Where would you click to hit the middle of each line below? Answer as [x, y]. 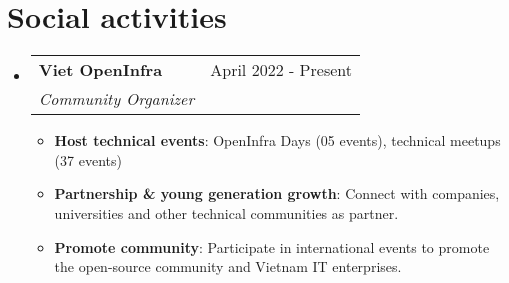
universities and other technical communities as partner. [226, 212]
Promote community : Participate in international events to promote [272, 246]
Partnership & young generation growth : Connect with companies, [277, 193]
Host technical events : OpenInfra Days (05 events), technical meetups [277, 140]
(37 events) [88, 159]
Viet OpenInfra [100, 70]
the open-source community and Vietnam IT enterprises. [228, 266]
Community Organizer [116, 99]
